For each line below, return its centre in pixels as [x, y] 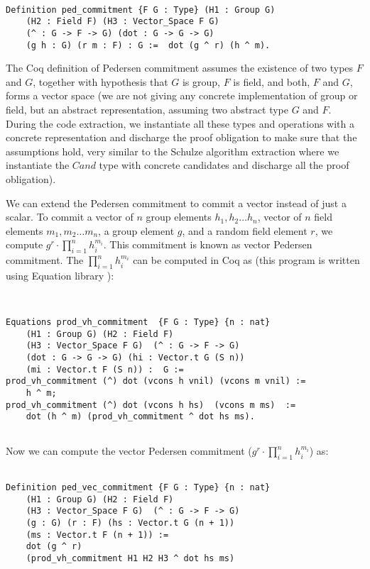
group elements [179, 217]
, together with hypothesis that [100, 81]
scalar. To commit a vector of [70, 217]
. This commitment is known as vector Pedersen [208, 244]
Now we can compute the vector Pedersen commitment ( [129, 451]
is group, [201, 81]
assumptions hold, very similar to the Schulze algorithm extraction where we [173, 151]
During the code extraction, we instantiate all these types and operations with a [180, 123]
